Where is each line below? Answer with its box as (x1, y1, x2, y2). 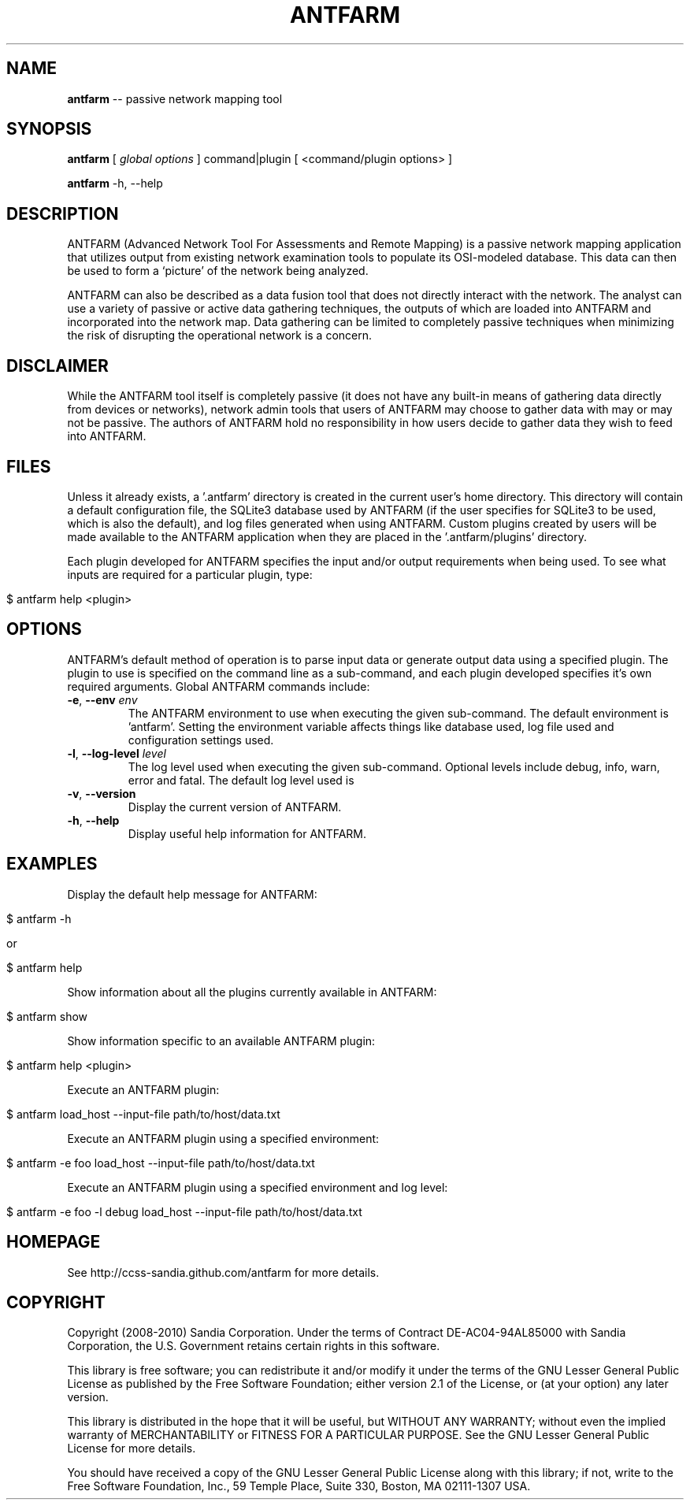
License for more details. (67, 1441, 196, 1456)
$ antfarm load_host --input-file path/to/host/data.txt (6, 1107, 280, 1121)
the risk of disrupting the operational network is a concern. (67, 328, 373, 343)
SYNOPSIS (6, 119, 92, 139)
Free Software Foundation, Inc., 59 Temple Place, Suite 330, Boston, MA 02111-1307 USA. (67, 1479, 531, 1493)
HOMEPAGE (6, 1232, 101, 1252)
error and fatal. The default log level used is (128, 773, 354, 787)
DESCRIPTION (6, 203, 119, 224)
